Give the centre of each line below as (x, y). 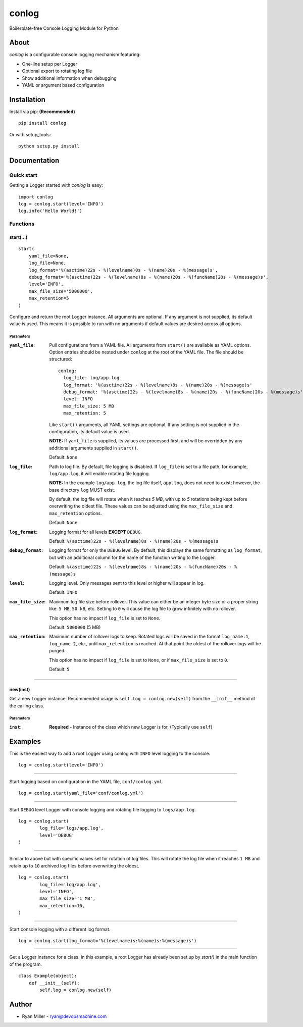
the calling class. (27, 706)
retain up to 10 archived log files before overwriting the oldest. (74, 865)
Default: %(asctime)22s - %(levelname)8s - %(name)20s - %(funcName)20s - (141, 567)
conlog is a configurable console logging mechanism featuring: (75, 55)
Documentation (34, 160)
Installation (27, 99)
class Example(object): (48, 976)
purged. (57, 651)
